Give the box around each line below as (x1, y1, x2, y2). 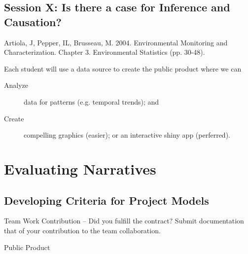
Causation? (4, 14, 62, 29)
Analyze (4, 80, 28, 90)
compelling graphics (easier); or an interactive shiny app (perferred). (24, 130, 230, 140)
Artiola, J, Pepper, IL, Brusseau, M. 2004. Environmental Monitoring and (4, 37, 228, 47)
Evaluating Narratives (4, 158, 156, 179)
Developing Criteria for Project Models (4, 192, 209, 208)
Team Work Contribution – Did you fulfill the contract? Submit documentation (4, 216, 244, 226)
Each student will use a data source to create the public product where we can (4, 63, 242, 73)
